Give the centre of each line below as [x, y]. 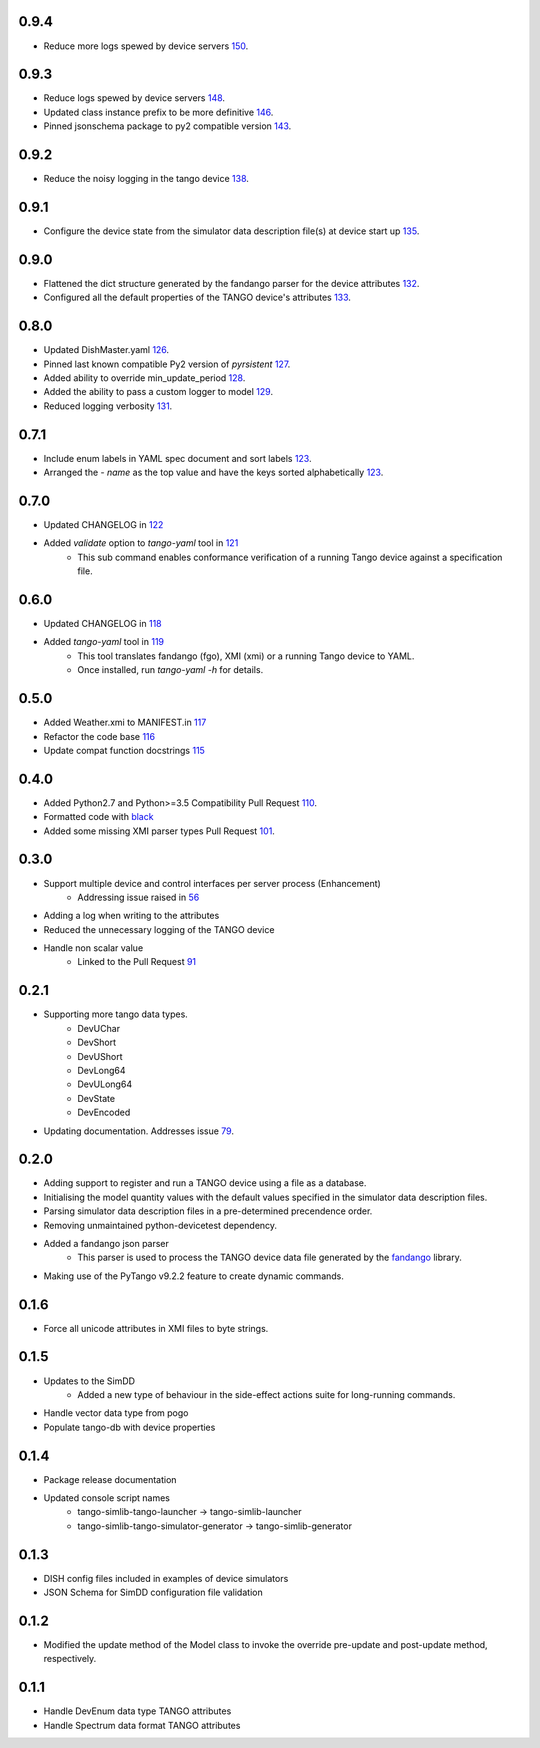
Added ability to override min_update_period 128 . [144, 378]
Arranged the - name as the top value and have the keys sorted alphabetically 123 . [213, 472]
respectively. [70, 1659]
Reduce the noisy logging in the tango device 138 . [146, 179]
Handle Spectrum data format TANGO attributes [142, 1725]
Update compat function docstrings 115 [124, 750]
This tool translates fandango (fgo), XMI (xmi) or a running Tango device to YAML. [246, 656]
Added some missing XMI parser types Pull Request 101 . [159, 831]
